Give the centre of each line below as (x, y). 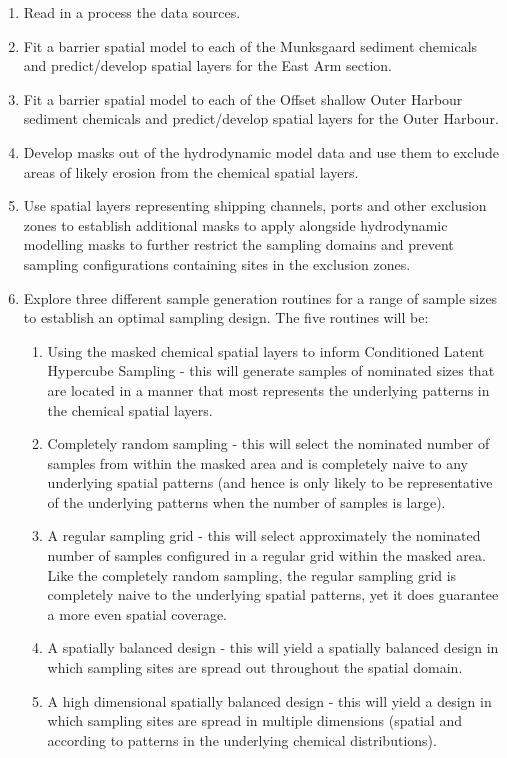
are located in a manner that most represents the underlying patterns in (268, 389)
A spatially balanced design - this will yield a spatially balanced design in (273, 647)
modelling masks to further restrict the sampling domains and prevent (238, 244)
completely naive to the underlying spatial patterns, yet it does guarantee (273, 594)
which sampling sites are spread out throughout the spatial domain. (255, 667)
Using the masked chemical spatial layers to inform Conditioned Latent (266, 350)
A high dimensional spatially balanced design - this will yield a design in (269, 700)
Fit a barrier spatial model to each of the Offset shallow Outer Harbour (243, 98)
